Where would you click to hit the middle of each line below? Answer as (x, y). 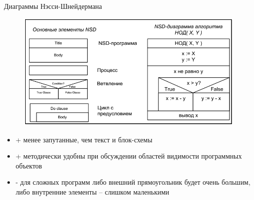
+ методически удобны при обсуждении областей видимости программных (129, 156)
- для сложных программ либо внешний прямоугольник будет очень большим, (133, 182)
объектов (29, 165)
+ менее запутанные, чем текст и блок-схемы (84, 139)
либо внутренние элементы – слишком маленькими (92, 192)
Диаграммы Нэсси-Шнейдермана (53, 6)
